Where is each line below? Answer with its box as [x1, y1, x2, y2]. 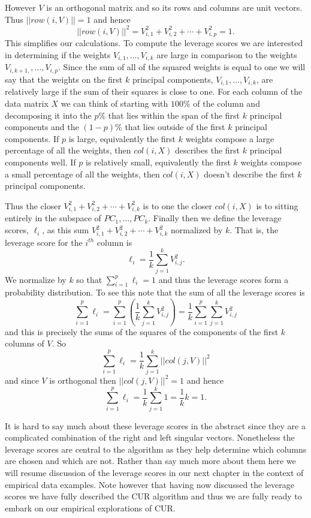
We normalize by [5, 273, 67, 285]
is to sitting [256, 199, 298, 212]
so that [76, 273, 102, 285]
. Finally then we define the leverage [148, 212, 282, 224]
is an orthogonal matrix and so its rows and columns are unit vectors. [46, 1, 303, 13]
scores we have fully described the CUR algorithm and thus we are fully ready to [5, 490, 302, 502]
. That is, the [230, 224, 279, 236]
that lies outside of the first [125, 121, 225, 133]
